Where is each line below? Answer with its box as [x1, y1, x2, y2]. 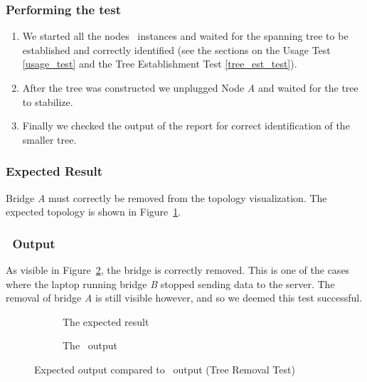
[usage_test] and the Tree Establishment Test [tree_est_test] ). [22, 56, 297, 71]
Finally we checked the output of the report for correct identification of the [22, 118, 350, 133]
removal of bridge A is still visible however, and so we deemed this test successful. [6, 290, 363, 305]
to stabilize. [22, 94, 73, 109]
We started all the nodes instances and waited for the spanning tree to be [22, 28, 349, 43]
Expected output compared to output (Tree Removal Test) [34, 361, 295, 376]
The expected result [63, 314, 149, 329]
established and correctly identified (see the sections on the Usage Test [22, 42, 331, 57]
